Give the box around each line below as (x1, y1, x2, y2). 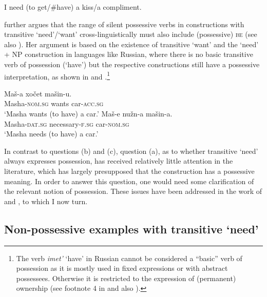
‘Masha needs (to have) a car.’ (4, 128, 99, 139)
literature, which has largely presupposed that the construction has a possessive (4, 165, 255, 176)
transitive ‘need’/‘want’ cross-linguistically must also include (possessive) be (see (4, 29, 257, 39)
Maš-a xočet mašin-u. (4, 88, 72, 98)
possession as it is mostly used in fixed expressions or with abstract (16, 263, 228, 273)
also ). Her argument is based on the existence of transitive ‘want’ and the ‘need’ (4, 38, 259, 49)
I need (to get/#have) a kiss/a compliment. (4, 2, 142, 12)
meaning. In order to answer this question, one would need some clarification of (4, 175, 254, 186)
